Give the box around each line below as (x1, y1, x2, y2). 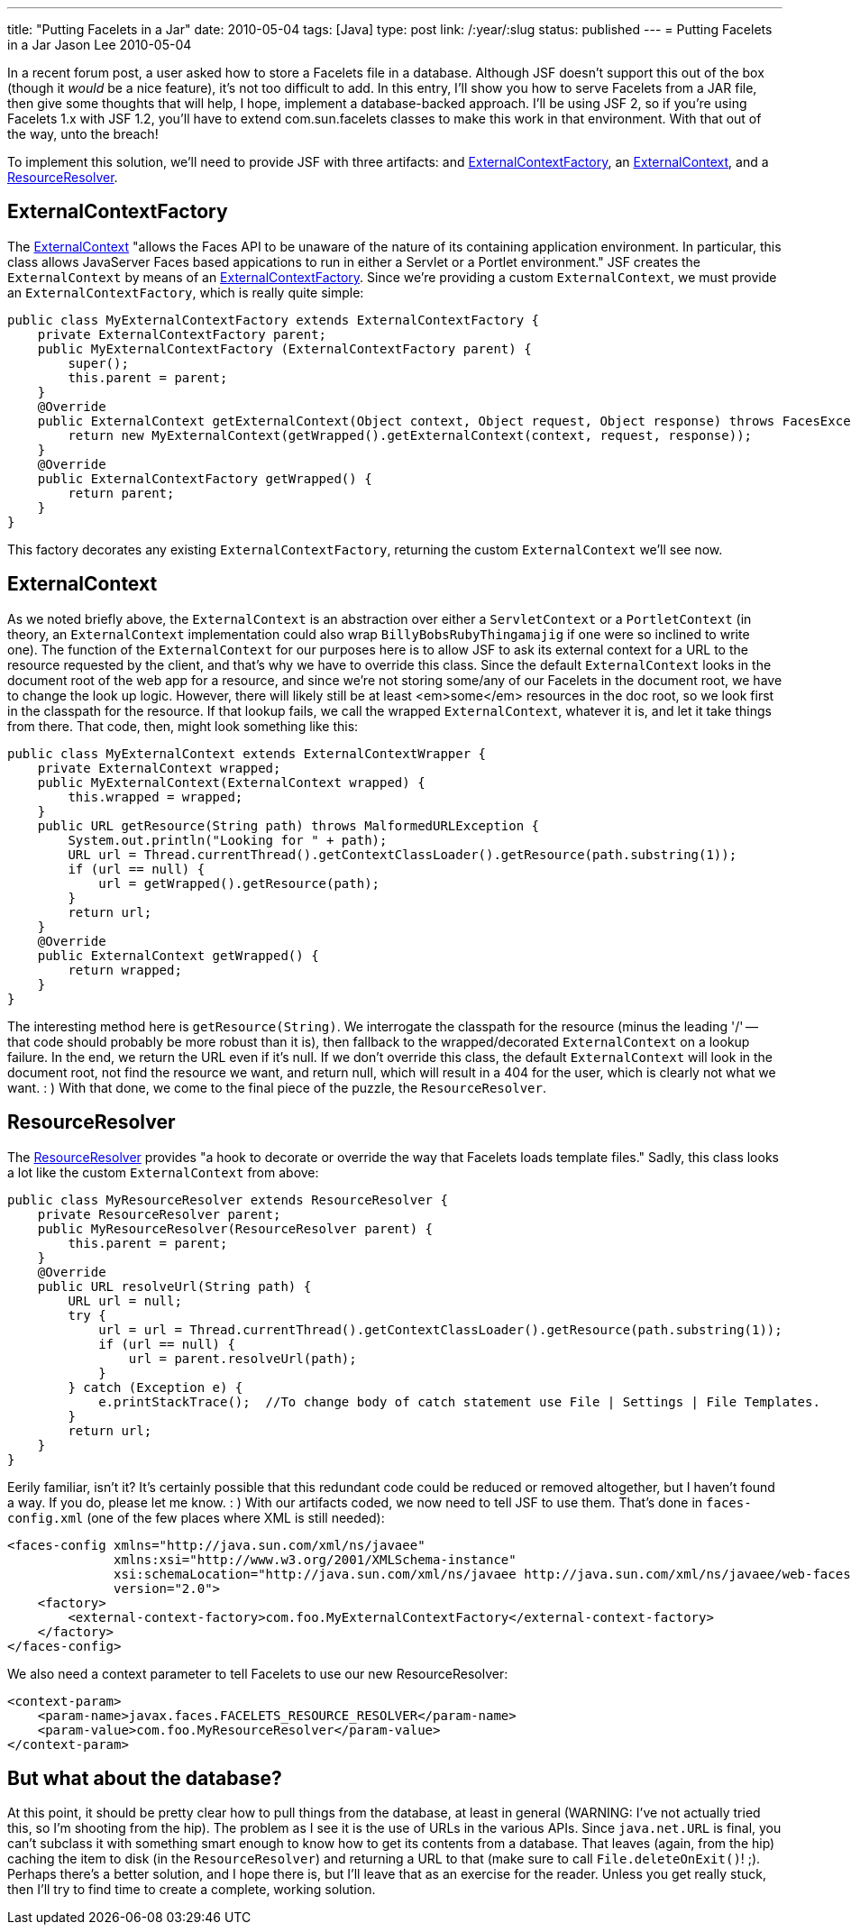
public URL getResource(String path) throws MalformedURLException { (37, 818, 540, 833)
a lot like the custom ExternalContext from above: (7, 1164, 319, 1180)
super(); (68, 355, 129, 371)
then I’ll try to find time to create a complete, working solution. (7, 1882, 376, 1898)
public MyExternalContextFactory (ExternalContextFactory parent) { (37, 341, 532, 356)
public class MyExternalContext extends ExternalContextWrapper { (7, 746, 487, 761)
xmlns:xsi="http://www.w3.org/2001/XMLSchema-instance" (114, 1552, 517, 1567)
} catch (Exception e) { (68, 1379, 243, 1395)
